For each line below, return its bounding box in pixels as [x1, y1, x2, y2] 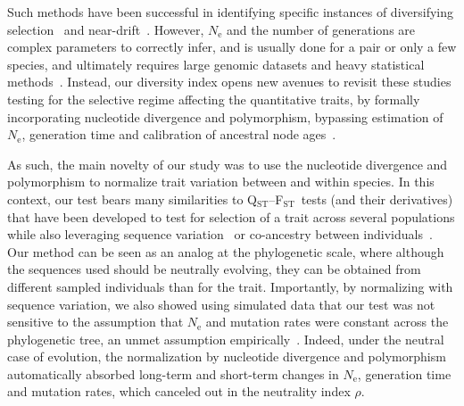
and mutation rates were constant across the [205, 312, 449, 331]
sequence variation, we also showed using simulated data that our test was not [7, 294, 435, 313]
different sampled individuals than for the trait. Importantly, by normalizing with [7, 277, 453, 295]
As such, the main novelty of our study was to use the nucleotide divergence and [7, 154, 448, 173]
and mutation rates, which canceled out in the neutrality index [7, 382, 351, 401]
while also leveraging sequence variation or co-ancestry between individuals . [7, 225, 433, 244]
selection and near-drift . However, [7, 20, 204, 38]
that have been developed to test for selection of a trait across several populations [7, 207, 455, 226]
